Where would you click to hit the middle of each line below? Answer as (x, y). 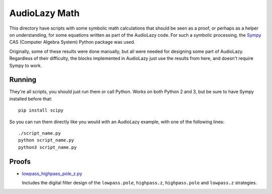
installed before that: (31, 99)
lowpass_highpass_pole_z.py (52, 173)
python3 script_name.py (48, 147)
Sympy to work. (26, 65)
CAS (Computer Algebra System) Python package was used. (72, 42)
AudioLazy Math (45, 13)
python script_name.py (46, 140)
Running (23, 80)
